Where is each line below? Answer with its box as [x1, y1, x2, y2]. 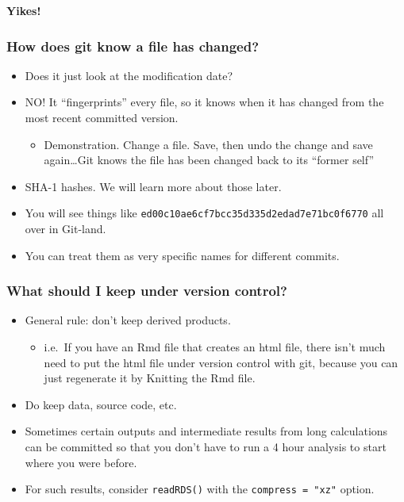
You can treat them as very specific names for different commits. [25, 247, 340, 263]
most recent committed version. [25, 109, 179, 125]
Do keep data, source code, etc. [25, 396, 177, 412]
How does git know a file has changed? [6, 36, 260, 56]
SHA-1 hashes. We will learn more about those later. [25, 178, 282, 194]
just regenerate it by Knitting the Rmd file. [44, 370, 256, 386]
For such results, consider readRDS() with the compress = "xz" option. [25, 481, 375, 497]
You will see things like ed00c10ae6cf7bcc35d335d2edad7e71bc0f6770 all [25, 205, 384, 221]
